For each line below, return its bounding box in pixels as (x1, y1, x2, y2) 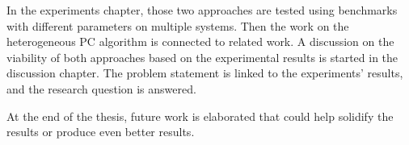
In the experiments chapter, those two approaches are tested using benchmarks (6, 2, 398, 18)
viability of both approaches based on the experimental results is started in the (6, 48, 398, 65)
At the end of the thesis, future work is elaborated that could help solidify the (6, 107, 394, 124)
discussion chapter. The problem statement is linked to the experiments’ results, (6, 64, 403, 81)
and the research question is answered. (6, 80, 196, 97)
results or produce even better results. (6, 123, 195, 140)
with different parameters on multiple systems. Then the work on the (6, 17, 349, 34)
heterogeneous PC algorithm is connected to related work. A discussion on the (6, 33, 394, 50)
